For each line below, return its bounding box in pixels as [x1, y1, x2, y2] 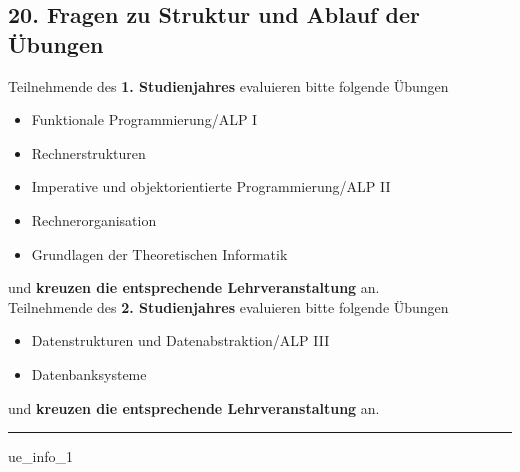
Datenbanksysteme [31, 363, 147, 384]
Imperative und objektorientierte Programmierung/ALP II [31, 176, 391, 197]
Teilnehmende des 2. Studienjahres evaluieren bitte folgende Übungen [8, 296, 449, 317]
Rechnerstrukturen [31, 142, 146, 163]
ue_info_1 [8, 446, 73, 467]
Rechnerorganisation [31, 209, 157, 230]
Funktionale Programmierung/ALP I [31, 109, 258, 130]
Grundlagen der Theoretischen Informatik [31, 243, 288, 264]
